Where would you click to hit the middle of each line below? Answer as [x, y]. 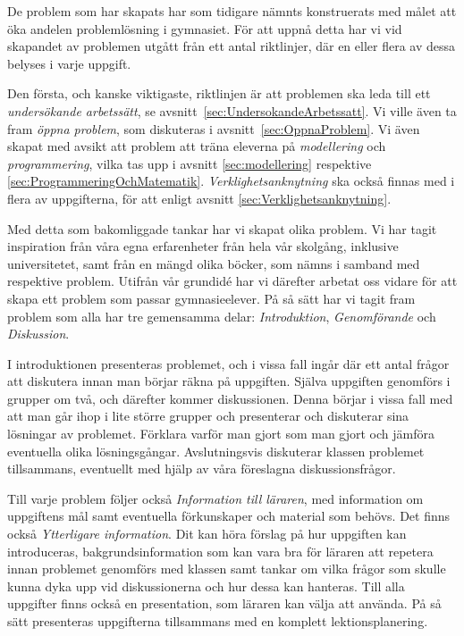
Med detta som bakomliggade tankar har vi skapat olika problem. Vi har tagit [222, 228]
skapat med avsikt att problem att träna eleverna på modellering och [197, 146]
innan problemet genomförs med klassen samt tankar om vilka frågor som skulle [227, 569]
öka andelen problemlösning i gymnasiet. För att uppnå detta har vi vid [205, 28]
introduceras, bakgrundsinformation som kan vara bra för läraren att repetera [220, 551]
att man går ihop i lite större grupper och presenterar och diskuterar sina [208, 416]
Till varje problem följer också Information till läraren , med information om [215, 498]
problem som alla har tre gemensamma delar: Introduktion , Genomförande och [222, 316]
